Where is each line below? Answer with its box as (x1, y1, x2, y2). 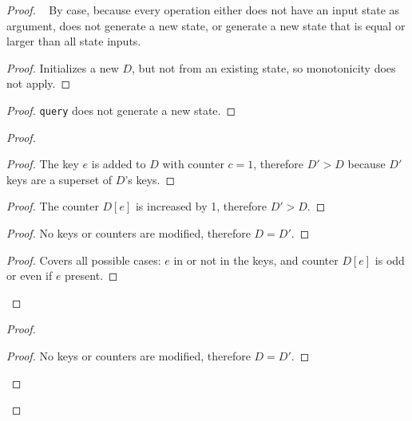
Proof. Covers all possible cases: (6, 251, 161, 268)
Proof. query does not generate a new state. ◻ (6, 101, 236, 118)
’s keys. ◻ (125, 171, 176, 187)
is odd (374, 251, 405, 268)
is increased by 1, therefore (135, 198, 267, 214)
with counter (162, 155, 224, 172)
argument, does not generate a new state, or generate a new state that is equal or (6, 17, 406, 33)
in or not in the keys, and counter (173, 251, 339, 268)
